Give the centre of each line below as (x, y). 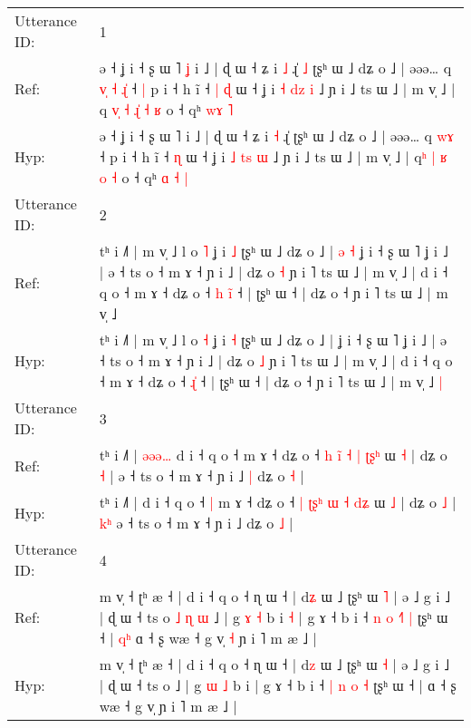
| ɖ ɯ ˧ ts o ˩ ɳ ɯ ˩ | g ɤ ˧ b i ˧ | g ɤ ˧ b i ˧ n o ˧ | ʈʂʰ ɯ (274, 617)
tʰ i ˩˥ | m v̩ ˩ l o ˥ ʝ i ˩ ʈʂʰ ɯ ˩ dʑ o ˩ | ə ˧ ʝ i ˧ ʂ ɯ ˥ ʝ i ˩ (274, 251)
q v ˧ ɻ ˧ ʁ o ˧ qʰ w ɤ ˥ (166, 109)
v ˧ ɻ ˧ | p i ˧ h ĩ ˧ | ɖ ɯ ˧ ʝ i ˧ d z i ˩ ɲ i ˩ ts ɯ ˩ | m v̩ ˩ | (277, 88)
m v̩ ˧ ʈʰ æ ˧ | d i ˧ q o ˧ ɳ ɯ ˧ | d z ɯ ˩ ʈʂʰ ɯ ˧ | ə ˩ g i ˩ (274, 664)
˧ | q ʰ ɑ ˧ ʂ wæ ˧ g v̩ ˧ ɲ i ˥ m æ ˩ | (208, 638)
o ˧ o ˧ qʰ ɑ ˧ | (144, 177)
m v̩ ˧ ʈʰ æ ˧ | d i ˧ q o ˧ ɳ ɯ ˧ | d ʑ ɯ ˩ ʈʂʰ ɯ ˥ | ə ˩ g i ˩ (275, 596)
